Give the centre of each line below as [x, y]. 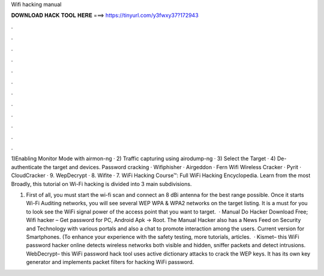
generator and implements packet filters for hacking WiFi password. [110, 262]
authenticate [27, 167]
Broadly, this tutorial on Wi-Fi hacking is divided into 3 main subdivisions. [101, 184]
